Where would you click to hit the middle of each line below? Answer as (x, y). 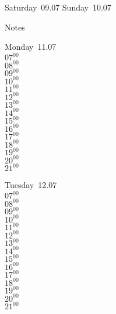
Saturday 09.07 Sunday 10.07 (58, 7)
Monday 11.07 (31, 47)
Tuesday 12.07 (31, 185)
